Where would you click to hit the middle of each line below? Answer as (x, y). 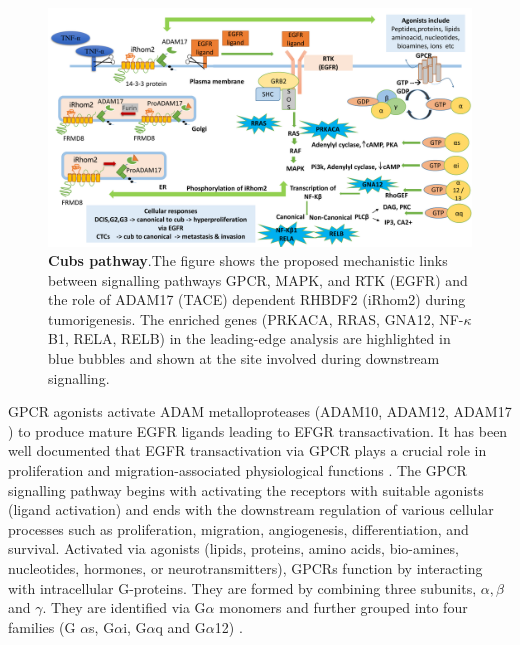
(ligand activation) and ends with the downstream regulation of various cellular (251, 509)
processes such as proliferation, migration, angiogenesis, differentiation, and (238, 528)
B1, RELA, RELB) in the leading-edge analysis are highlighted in (249, 338)
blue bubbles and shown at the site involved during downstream (244, 358)
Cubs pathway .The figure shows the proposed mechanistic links (248, 260)
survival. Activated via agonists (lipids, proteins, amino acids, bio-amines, (233, 548)
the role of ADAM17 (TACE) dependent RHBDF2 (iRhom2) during (257, 299)
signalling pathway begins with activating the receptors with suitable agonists (246, 489)
